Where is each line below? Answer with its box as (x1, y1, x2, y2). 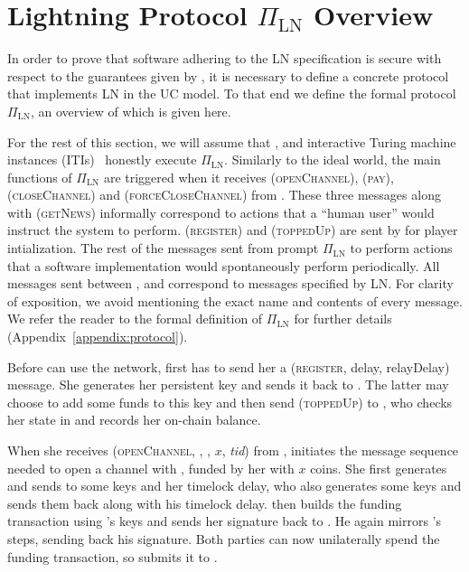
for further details (294, 309, 392, 328)
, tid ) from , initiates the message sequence (221, 441, 459, 459)
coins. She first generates (310, 458, 447, 477)
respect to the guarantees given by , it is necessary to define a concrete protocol (7, 66, 449, 85)
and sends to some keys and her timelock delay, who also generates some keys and (7, 476, 462, 495)
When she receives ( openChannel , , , (7, 441, 211, 459)
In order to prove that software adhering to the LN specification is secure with (7, 49, 442, 68)
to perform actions (350, 239, 453, 258)
